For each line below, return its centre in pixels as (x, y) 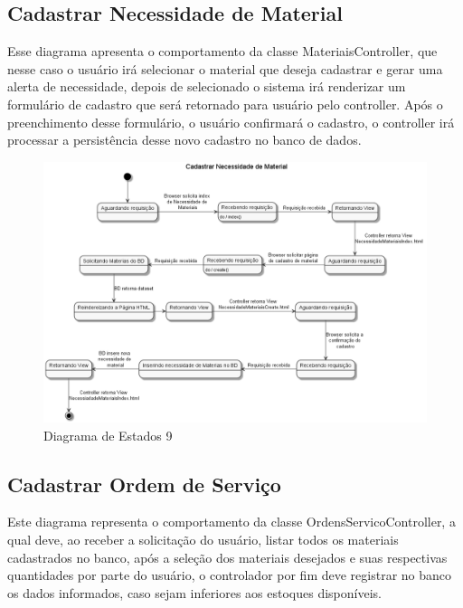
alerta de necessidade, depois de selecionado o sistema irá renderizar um (207, 86)
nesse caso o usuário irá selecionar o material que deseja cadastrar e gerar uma (225, 68)
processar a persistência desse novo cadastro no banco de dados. (184, 140)
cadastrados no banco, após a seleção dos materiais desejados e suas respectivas (227, 557)
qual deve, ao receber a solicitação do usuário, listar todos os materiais (203, 539)
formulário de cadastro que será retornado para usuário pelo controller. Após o (225, 104)
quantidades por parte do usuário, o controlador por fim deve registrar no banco (230, 575)
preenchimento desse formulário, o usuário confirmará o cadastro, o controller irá (231, 122)
